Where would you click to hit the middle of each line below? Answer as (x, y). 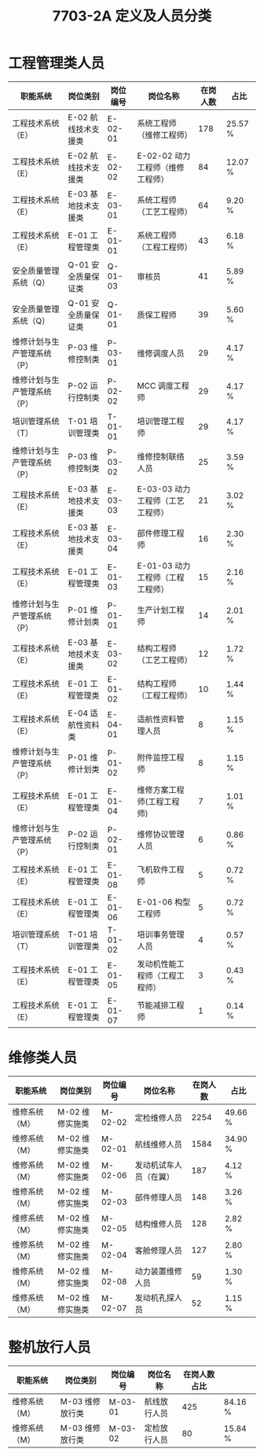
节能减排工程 (161, 1005)
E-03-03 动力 (164, 488)
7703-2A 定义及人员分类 (132, 16)
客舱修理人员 (159, 1250)
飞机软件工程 (161, 869)
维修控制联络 (161, 456)
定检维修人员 (159, 1118)
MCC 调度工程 (163, 385)
